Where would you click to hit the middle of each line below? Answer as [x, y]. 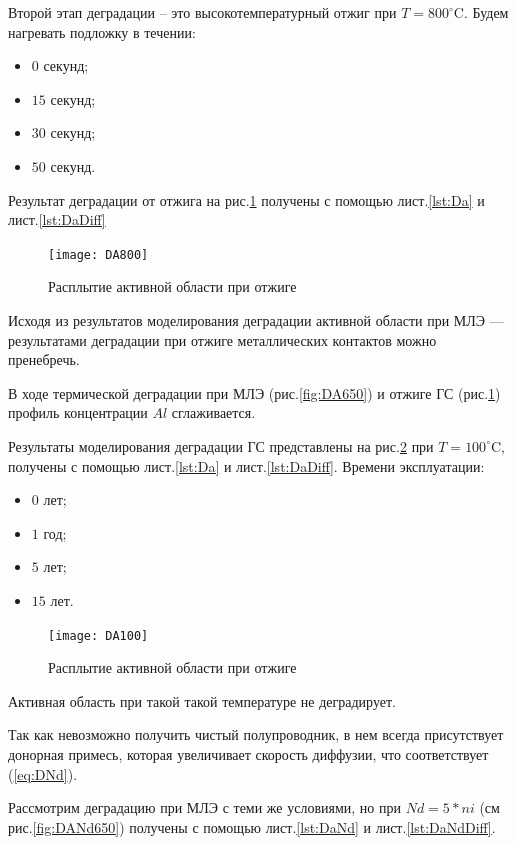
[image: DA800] [98, 254]
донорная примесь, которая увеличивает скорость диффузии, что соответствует [248, 753]
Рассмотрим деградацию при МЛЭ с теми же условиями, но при [205, 807]
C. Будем [481, 12]
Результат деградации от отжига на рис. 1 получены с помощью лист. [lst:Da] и [246, 199]
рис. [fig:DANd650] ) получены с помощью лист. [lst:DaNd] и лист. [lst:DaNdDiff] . [252, 826]
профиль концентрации [78, 412]
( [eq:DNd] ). [43, 773]
